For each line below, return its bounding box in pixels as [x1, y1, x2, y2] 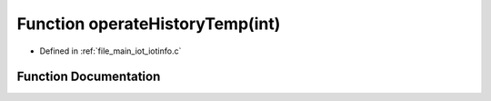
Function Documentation [16, 69, 161, 85]
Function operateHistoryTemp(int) [16, 14, 281, 34]
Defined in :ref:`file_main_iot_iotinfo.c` [39, 45, 182, 56]
